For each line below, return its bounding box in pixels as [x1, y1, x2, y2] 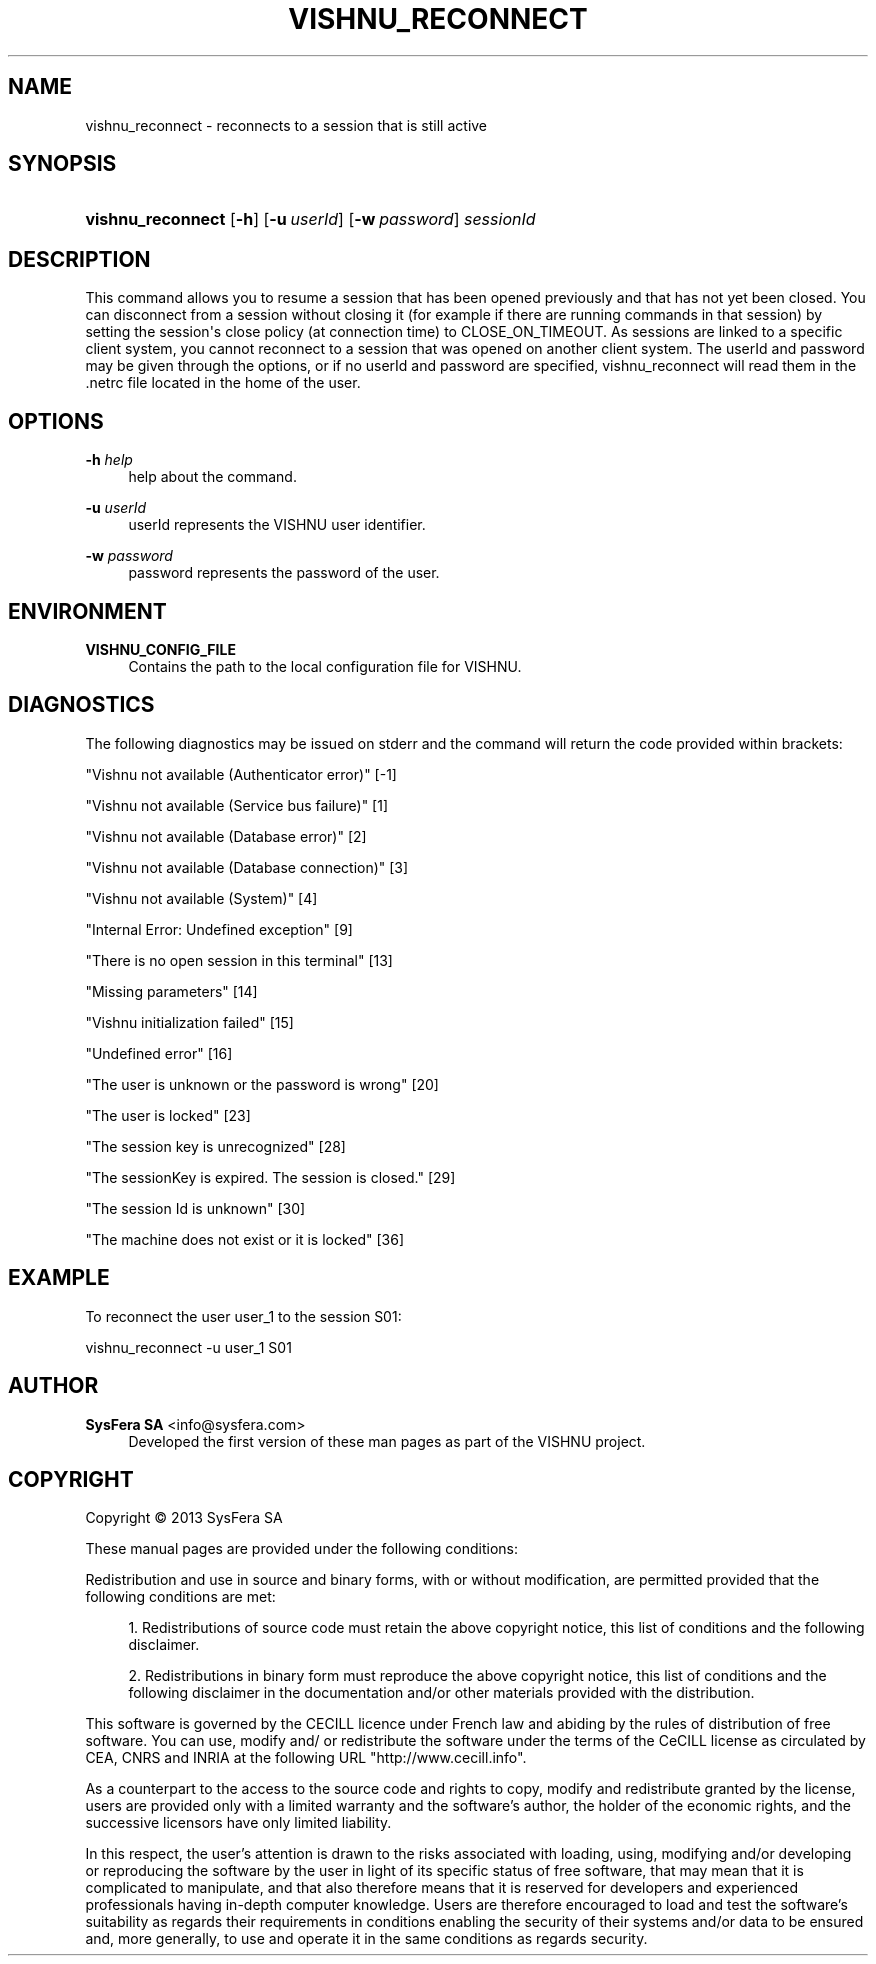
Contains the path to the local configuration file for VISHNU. [128, 657, 522, 675]
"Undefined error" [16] [85, 1044, 233, 1062]
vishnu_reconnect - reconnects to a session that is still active [85, 116, 488, 134]
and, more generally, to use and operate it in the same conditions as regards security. [85, 1930, 648, 1948]
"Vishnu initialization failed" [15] [85, 1013, 294, 1031]
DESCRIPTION [8, 246, 151, 272]
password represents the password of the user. [128, 564, 440, 582]
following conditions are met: [85, 1588, 276, 1606]
